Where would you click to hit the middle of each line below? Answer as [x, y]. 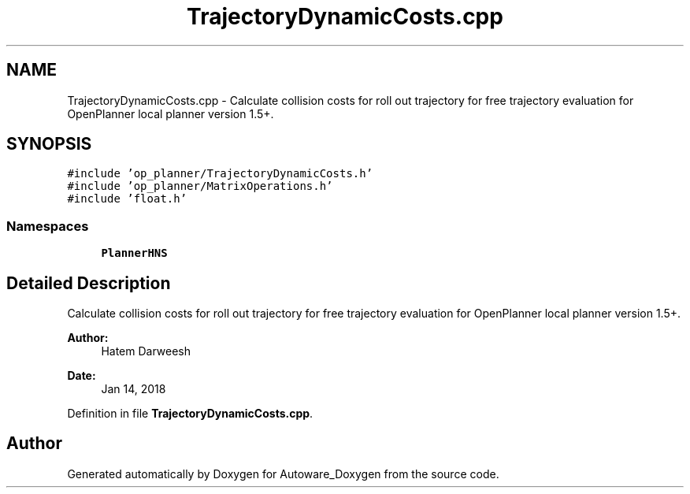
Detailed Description [89, 283]
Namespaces [48, 226]
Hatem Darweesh [146, 351]
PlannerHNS [134, 253]
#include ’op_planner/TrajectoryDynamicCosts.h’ [220, 174]
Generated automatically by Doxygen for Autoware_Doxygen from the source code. [283, 474]
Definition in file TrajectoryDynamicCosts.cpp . [190, 414]
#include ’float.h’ [127, 199]
